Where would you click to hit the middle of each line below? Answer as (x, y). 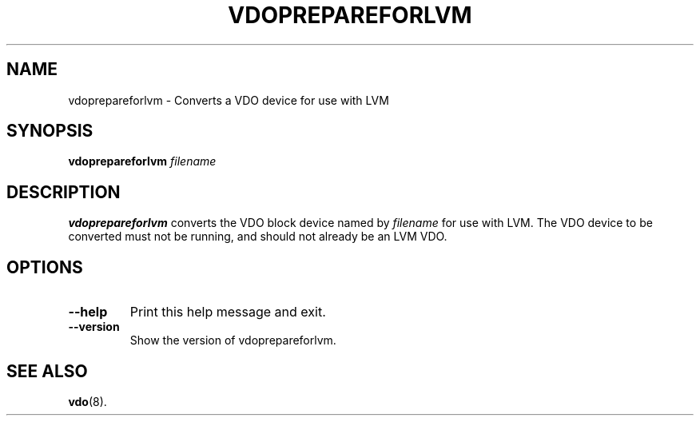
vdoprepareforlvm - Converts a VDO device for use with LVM (229, 100)
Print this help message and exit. (228, 312)
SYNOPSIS (50, 131)
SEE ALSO (47, 371)
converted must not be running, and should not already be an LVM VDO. (258, 237)
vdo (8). (87, 401)
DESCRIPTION (64, 192)
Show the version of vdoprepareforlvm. (233, 340)
